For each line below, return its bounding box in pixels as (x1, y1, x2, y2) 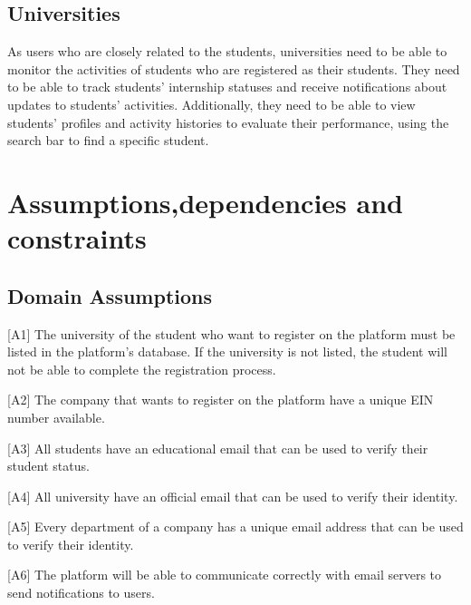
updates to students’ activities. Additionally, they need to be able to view (7, 94, 416, 113)
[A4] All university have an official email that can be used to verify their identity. (7, 486, 458, 505)
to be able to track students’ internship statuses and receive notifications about (7, 77, 447, 96)
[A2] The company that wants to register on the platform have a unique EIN (7, 390, 434, 409)
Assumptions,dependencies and (7, 183, 403, 220)
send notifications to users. (7, 583, 155, 602)
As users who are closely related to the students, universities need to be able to (7, 42, 447, 61)
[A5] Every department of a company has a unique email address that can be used (7, 517, 464, 536)
